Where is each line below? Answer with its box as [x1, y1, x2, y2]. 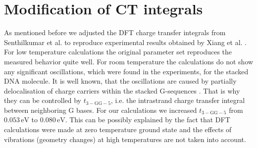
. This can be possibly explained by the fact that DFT [65, 114, 230, 125]
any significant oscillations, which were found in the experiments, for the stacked [4, 66, 249, 76]
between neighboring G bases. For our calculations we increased [4, 104, 197, 115]
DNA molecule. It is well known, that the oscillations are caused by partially [4, 76, 237, 86]
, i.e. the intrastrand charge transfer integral [110, 95, 245, 105]
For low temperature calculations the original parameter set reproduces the [4, 47, 232, 57]
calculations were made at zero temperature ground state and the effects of [4, 124, 232, 135]
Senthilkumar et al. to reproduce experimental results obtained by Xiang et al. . [4, 37, 247, 47]
